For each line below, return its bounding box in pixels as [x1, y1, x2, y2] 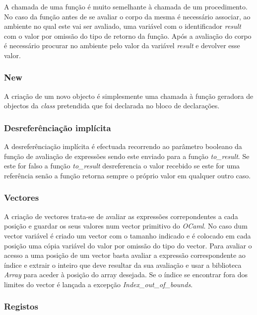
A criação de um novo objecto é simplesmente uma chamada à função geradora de [4, 90, 254, 101]
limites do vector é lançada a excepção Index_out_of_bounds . [4, 279, 193, 289]
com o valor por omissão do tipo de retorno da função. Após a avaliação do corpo [4, 30, 252, 41]
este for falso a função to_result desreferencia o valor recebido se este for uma [4, 160, 240, 171]
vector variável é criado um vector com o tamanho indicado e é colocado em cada [4, 230, 251, 240]
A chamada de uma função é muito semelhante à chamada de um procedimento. [4, 1, 248, 11]
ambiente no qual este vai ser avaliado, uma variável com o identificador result [4, 21, 241, 31]
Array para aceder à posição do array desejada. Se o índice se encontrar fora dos [4, 269, 248, 280]
